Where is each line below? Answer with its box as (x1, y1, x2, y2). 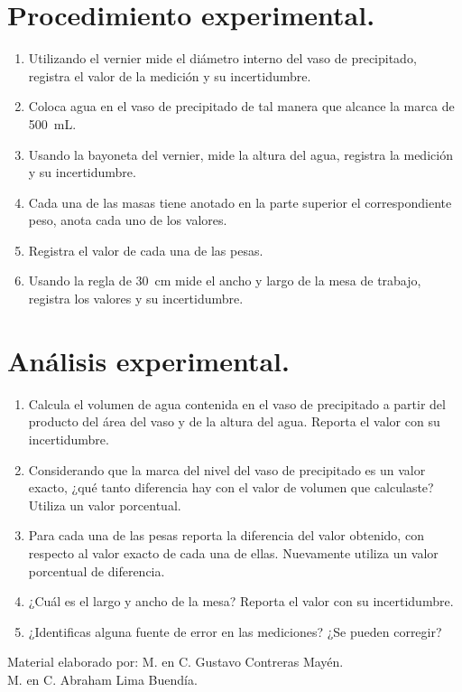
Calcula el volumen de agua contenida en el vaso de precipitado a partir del (28, 394, 446, 413)
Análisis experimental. (7, 341, 290, 379)
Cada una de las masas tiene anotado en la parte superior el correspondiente (28, 192, 452, 211)
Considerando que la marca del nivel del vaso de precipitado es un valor (28, 460, 426, 479)
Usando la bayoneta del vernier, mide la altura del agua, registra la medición (28, 145, 453, 164)
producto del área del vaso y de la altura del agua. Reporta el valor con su (28, 412, 440, 431)
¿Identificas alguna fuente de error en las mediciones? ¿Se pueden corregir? (28, 622, 442, 641)
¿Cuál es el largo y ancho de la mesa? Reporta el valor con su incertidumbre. (28, 592, 454, 611)
